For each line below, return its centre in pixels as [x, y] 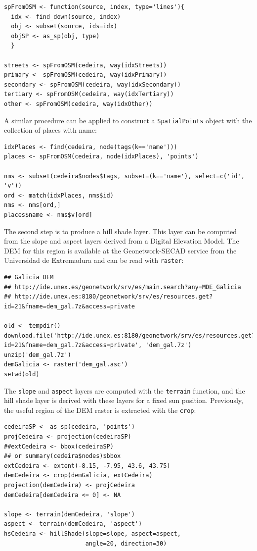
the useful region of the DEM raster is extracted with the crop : [100, 410]
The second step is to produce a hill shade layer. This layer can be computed [121, 231]
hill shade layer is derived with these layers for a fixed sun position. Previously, [124, 400]
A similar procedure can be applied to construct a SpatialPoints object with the [128, 120]
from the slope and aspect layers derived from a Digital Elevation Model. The [122, 241]
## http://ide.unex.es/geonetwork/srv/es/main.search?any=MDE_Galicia [123, 287]
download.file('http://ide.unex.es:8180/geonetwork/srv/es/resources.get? [130, 335]
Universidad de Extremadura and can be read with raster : [94, 260]
